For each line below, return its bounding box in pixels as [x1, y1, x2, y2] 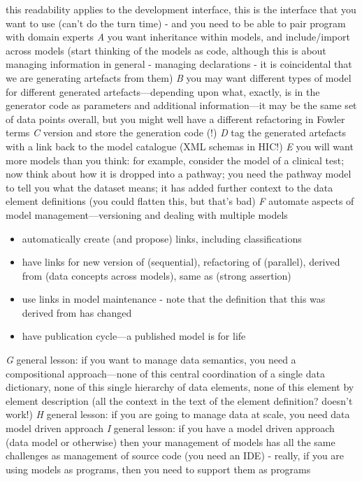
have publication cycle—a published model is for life [22, 329, 246, 343]
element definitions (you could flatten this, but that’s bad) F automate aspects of [6, 194, 354, 208]
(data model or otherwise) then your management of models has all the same [6, 434, 335, 449]
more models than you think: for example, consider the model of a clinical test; [6, 152, 345, 167]
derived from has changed [22, 305, 132, 320]
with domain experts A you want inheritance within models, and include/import [6, 29, 350, 44]
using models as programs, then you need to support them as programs [6, 461, 311, 476]
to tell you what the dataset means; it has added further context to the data [6, 180, 333, 194]
